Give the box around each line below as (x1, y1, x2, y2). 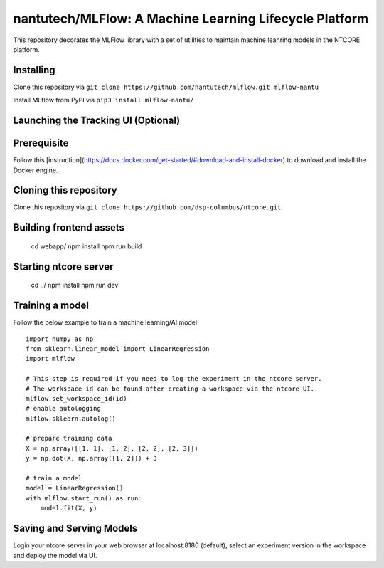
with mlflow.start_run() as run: (26, 494, 142, 502)
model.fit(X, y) (40, 504, 97, 512)
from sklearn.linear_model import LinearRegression (26, 345, 210, 352)
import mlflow (26, 354, 75, 363)
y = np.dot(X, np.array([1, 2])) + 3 (26, 454, 158, 463)
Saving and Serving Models (13, 522, 138, 535)
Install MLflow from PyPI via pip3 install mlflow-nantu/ (13, 96, 194, 105)
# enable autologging (26, 404, 101, 413)
